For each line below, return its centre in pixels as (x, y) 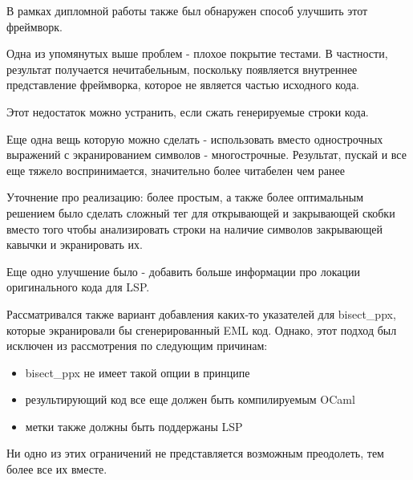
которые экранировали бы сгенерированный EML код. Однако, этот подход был (202, 329)
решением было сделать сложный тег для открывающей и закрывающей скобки (201, 212)
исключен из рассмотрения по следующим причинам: (137, 346)
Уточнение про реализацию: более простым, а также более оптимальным (185, 197)
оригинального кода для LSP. (78, 287)
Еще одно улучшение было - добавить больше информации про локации (183, 271)
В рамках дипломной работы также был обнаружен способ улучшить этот (187, 10)
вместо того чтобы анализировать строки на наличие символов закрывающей (194, 228)
